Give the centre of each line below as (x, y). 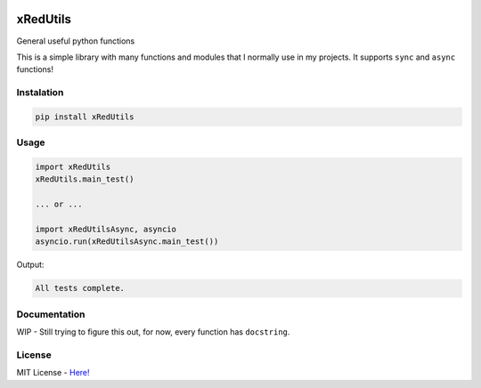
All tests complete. (80, 288)
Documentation (51, 314)
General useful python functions (76, 41)
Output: (30, 265)
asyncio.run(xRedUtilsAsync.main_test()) (127, 242)
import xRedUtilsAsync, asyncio (106, 229)
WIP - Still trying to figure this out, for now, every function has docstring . (153, 332)
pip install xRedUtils (85, 117)
